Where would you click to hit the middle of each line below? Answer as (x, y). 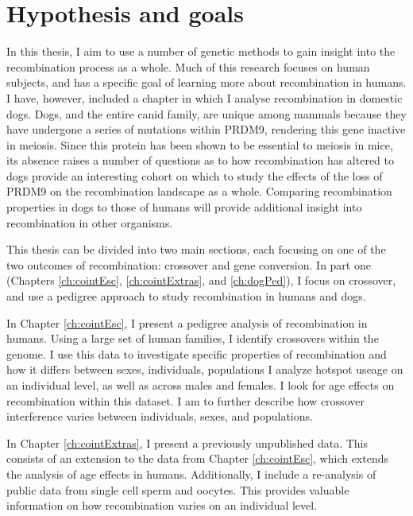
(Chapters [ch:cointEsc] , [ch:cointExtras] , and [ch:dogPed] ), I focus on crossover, (201, 280)
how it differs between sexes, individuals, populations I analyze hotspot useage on (205, 369)
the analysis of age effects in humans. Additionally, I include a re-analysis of (191, 473)
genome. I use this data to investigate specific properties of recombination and (197, 353)
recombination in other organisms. (90, 222)
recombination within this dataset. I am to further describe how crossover (185, 400)
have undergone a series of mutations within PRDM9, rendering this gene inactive (206, 129)
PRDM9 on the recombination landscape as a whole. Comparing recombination (199, 191)
